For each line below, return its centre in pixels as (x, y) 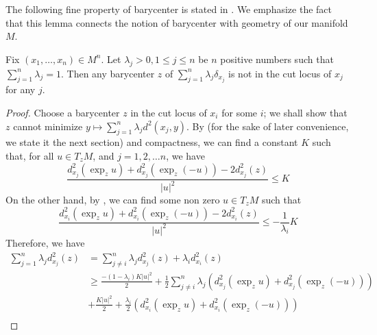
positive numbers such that (277, 59)
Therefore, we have (45, 242)
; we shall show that (305, 112)
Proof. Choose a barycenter (63, 112)
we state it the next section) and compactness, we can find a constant (152, 142)
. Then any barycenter (108, 73)
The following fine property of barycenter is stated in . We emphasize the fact (169, 9)
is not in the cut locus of (280, 73)
